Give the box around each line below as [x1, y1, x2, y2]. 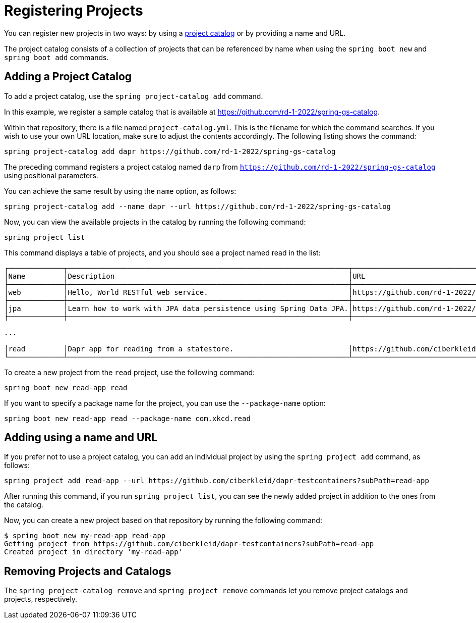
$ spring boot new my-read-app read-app [4, 532, 166, 540]
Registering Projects [4, 2, 143, 19]
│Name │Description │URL [4, 272, 366, 280]
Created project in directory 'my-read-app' [4, 548, 183, 556]
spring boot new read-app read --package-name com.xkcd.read [4, 414, 251, 423]
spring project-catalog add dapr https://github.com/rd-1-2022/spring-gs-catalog [4, 147, 336, 155]
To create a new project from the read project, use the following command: [4, 368, 255, 377]
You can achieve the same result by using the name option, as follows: [4, 186, 236, 195]
